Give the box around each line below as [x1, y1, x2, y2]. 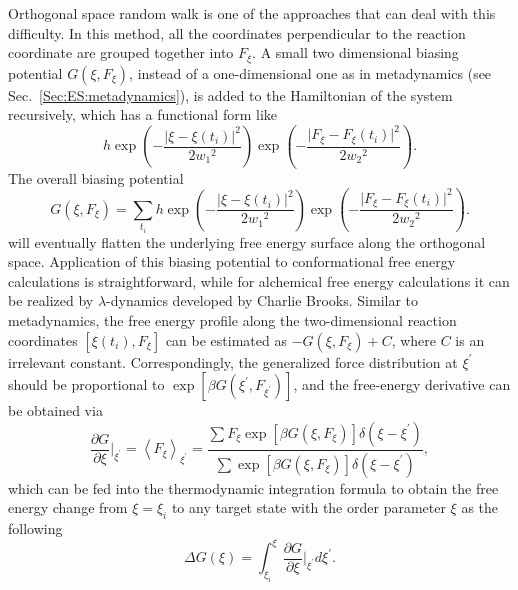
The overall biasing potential [8, 167, 184, 188]
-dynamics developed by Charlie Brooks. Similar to [106, 290, 419, 311]
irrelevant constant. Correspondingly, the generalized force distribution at [8, 351, 458, 372]
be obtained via [8, 400, 103, 421]
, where [391, 329, 437, 350]
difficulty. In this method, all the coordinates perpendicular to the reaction [8, 22, 466, 43]
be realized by [8, 290, 94, 311]
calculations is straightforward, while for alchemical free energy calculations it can [8, 270, 510, 291]
